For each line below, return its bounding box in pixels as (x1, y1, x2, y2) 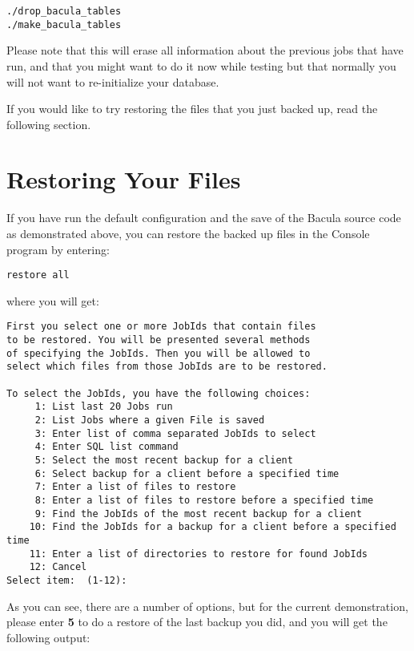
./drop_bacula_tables (6, 6, 122, 17)
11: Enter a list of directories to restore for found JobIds (29, 548, 368, 560)
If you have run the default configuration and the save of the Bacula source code (6, 209, 401, 226)
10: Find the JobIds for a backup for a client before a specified (29, 521, 396, 533)
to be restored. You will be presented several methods (6, 334, 311, 346)
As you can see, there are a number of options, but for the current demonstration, (6, 597, 408, 614)
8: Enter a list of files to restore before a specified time (34, 494, 374, 506)
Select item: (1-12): (6, 574, 127, 586)
